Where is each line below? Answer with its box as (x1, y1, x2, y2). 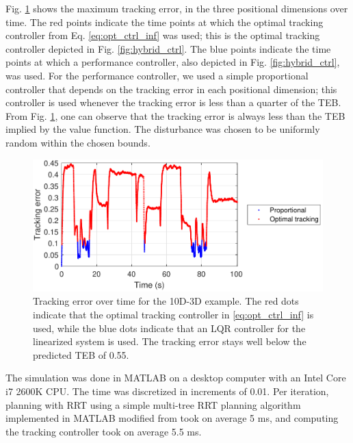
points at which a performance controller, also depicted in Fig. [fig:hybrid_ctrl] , (5, 55, 340, 69)
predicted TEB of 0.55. (33, 347, 129, 362)
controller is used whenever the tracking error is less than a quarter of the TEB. (5, 95, 341, 110)
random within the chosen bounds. (5, 135, 151, 149)
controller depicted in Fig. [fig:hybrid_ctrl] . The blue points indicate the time (5, 41, 331, 55)
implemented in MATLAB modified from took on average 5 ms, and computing (5, 411, 339, 425)
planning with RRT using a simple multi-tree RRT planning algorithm (5, 397, 301, 412)
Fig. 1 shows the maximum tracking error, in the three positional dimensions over (5, 1, 348, 15)
